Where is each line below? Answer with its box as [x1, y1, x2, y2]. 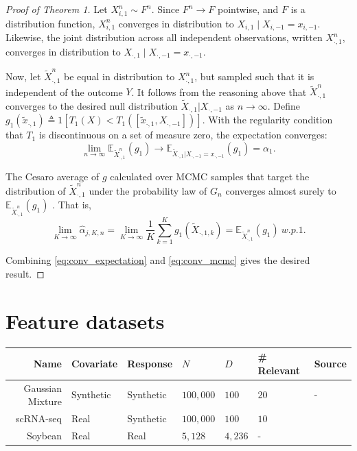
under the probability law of [89, 184, 207, 198]
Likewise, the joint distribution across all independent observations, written [5, 30, 323, 45]
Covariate [71, 356, 118, 370]
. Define [267, 98, 301, 112]
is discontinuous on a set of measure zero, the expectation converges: [38, 127, 327, 142]
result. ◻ [5, 266, 45, 280]
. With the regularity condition [202, 112, 333, 127]
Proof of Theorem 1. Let [5, 2, 108, 16]
